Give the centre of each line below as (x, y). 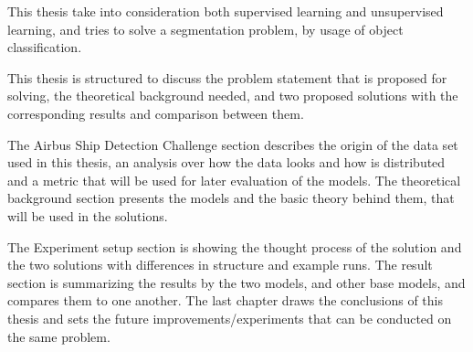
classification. (45, 47)
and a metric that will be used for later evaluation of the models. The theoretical (234, 180)
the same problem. (59, 336)
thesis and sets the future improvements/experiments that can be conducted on (230, 318)
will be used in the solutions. (88, 215)
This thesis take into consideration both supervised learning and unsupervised (226, 11)
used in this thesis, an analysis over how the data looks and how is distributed (226, 162)
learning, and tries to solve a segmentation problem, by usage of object (205, 29)
